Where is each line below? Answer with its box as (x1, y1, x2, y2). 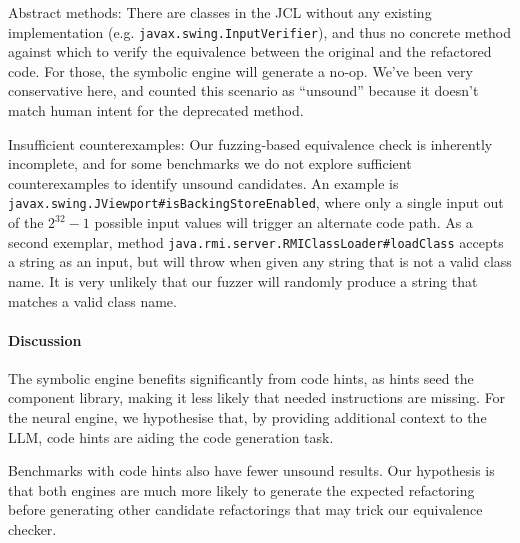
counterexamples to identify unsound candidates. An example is (8, 172, 399, 193)
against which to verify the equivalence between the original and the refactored (8, 41, 492, 62)
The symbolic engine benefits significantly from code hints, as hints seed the (8, 367, 474, 388)
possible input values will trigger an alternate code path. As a (94, 212, 473, 233)
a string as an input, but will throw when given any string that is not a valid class (8, 251, 512, 272)
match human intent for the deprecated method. (8, 100, 304, 121)
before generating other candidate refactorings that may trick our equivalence (8, 499, 483, 520)
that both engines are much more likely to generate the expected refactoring (8, 479, 475, 500)
